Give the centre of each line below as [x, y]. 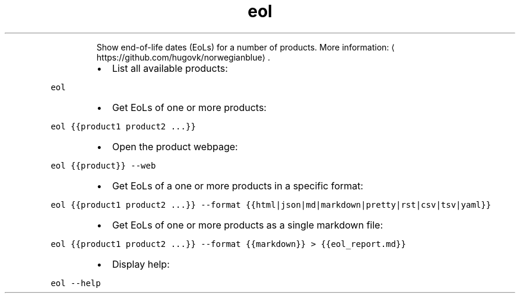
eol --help [76, 283]
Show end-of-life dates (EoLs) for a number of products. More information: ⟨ [245, 47]
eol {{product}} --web [103, 165]
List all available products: [170, 68]
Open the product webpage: [175, 146]
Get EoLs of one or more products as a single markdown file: [248, 225]
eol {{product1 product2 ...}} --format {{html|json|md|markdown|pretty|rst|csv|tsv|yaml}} [271, 205]
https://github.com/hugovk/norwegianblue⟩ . [183, 57]
